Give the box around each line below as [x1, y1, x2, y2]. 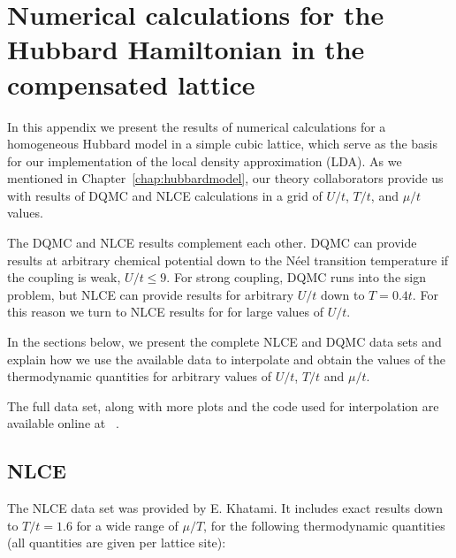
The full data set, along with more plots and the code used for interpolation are [7, 396, 439, 415]
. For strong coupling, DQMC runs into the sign [166, 268, 426, 287]
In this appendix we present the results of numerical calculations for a [7, 117, 386, 135]
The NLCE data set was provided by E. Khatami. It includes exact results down [7, 499, 443, 517]
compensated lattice [7, 65, 255, 102]
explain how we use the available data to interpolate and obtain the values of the [7, 349, 446, 368]
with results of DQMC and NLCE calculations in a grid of [7, 186, 323, 204]
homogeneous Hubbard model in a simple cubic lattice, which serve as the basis [7, 134, 438, 153]
